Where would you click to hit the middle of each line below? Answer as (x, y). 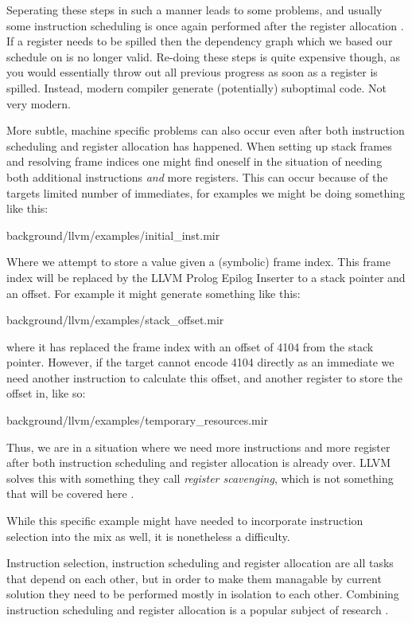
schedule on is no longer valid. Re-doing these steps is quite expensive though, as (204, 56)
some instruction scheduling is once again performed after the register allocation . (205, 25)
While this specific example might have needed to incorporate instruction (185, 521)
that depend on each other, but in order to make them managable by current (194, 578)
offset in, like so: (46, 393)
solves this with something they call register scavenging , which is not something (200, 478)
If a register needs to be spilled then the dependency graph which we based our (200, 41)
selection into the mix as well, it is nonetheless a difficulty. (148, 536)
